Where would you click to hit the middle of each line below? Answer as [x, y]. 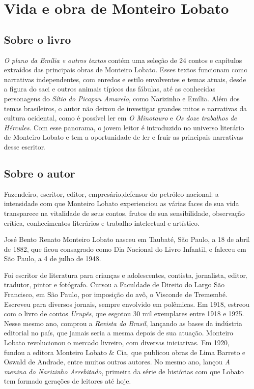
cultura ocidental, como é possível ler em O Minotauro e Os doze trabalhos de [121, 118]
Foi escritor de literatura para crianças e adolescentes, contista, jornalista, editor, [126, 275]
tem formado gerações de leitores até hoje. [68, 381]
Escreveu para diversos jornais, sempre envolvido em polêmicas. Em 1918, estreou [127, 304]
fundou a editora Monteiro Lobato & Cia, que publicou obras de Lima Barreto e [125, 352]
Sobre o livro [38, 39]
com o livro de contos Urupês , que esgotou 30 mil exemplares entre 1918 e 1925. [124, 314]
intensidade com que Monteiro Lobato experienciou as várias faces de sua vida [122, 203]
